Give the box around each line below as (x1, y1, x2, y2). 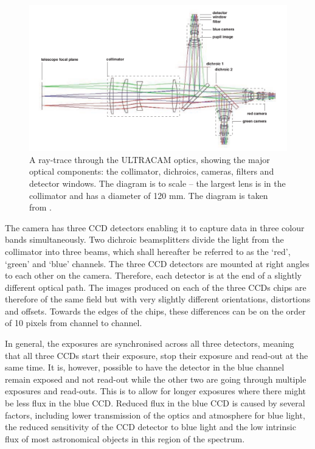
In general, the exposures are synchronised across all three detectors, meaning (5, 337, 294, 350)
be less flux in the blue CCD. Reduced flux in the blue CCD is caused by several (5, 397, 305, 409)
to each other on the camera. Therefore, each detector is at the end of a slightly (5, 269, 302, 282)
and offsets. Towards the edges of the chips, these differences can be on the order (5, 304, 306, 317)
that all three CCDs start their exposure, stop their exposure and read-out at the (5, 349, 308, 361)
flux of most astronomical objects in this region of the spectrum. (5, 432, 245, 445)
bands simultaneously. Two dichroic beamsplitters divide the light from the (5, 233, 284, 246)
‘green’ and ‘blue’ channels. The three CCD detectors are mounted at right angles (5, 257, 310, 270)
